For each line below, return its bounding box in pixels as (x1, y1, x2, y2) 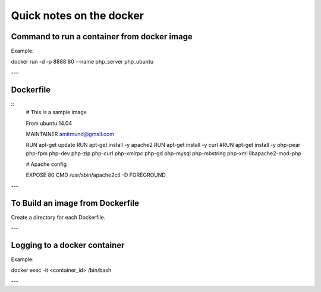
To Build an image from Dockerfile (11, 198, 140, 208)
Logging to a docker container (11, 240, 125, 250)
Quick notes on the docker (11, 9, 144, 22)
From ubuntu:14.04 (26, 120, 73, 127)
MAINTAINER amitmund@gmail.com (26, 130, 114, 137)
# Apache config (26, 161, 67, 168)
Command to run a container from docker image (11, 32, 193, 42)
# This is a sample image (26, 109, 87, 116)
